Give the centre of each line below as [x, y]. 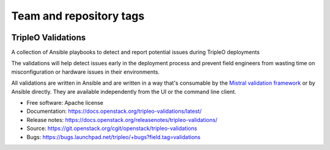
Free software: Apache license [65, 103]
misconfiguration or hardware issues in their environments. [86, 72]
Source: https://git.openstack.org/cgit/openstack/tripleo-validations [112, 129]
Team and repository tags [78, 16]
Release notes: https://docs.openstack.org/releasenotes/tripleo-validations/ [122, 120]
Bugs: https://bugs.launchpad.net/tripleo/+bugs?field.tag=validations [114, 137]
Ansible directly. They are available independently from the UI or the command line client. [124, 91]
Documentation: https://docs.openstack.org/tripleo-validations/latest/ [114, 111]
